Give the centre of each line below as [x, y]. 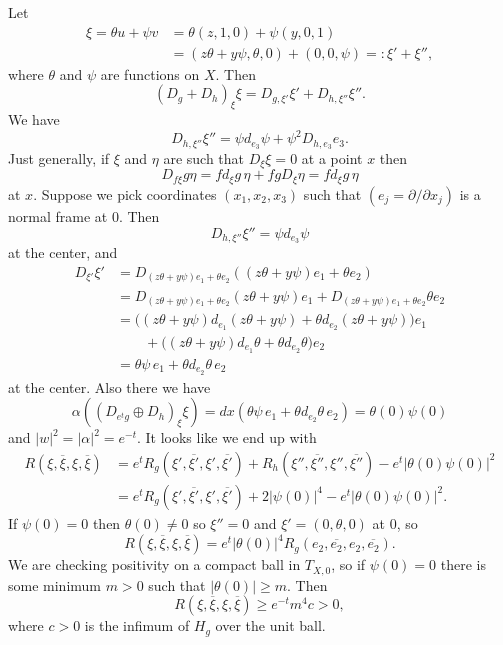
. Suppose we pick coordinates [125, 193]
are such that [204, 158]
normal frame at [58, 215]
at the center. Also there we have [109, 386]
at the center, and [63, 252]
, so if [348, 564]
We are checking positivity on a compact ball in [154, 564]
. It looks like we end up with [226, 437]
